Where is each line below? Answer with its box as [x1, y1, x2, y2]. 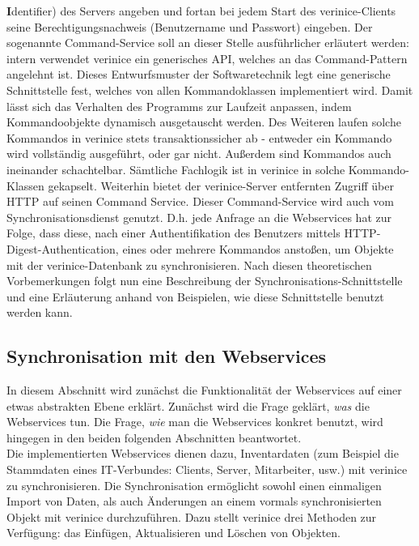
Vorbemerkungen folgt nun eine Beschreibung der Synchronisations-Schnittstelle [6, 272, 403, 289]
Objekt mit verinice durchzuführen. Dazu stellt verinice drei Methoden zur [6, 508, 377, 525]
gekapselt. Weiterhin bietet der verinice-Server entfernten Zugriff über [48, 177, 394, 194]
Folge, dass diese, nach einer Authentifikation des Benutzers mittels [6, 224, 341, 241]
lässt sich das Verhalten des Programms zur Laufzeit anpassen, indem [6, 97, 352, 114]
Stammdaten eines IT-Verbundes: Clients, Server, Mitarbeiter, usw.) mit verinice [6, 461, 408, 478]
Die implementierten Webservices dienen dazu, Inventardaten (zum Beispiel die [6, 445, 399, 462]
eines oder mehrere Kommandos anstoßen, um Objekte [122, 240, 394, 257]
